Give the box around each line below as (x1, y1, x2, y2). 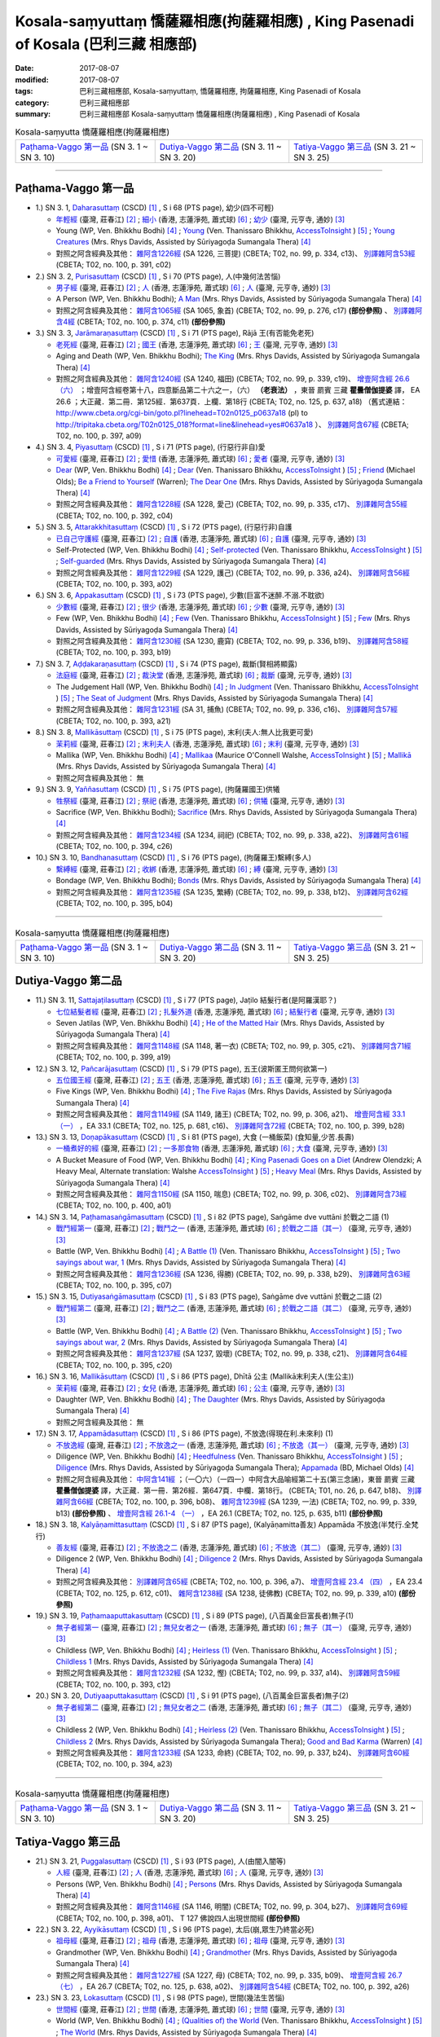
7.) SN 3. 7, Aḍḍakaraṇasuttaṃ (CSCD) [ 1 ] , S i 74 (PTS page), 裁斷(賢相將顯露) (35, 658, 297, 668)
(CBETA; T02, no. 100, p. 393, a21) (55, 715, 171, 725)
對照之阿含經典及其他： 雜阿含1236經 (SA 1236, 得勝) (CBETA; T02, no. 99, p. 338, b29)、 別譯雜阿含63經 (55, 1269, 411, 1278)
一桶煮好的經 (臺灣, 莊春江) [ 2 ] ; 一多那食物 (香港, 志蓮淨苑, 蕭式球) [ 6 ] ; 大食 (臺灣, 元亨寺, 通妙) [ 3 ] (55, 1143, 388, 1153)
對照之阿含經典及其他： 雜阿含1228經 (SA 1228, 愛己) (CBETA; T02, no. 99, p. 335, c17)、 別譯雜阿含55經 (55, 499, 407, 509)
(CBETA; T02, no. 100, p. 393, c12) (55, 1679, 171, 1689)
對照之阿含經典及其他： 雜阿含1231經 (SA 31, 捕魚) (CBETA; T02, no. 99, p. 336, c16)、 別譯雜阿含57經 (55, 705, 398, 715)
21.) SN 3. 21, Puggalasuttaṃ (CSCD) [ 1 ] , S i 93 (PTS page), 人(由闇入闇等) (35, 1856, 287, 1866)
